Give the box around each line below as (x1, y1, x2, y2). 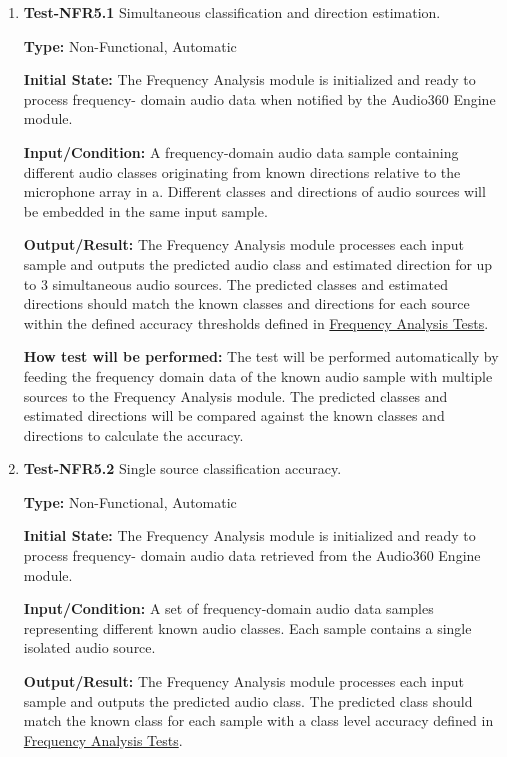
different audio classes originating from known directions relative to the (23, 161, 461, 182)
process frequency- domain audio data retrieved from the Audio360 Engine (23, 545, 481, 566)
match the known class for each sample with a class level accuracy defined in (23, 710, 494, 731)
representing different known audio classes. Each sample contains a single (23, 617, 472, 638)
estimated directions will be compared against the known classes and (23, 405, 445, 426)
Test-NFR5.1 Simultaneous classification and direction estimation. (23, 2, 441, 22)
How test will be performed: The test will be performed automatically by (23, 346, 499, 367)
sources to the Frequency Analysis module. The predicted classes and (23, 385, 448, 406)
